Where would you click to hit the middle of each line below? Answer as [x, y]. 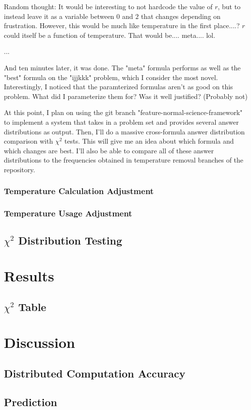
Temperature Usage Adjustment [68, 213]
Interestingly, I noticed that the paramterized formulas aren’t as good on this [118, 87]
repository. [20, 169]
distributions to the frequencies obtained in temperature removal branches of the [124, 160]
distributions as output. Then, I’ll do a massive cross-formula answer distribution [125, 131]
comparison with [29, 141]
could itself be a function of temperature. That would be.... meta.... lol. [110, 35]
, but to [229, 6]
